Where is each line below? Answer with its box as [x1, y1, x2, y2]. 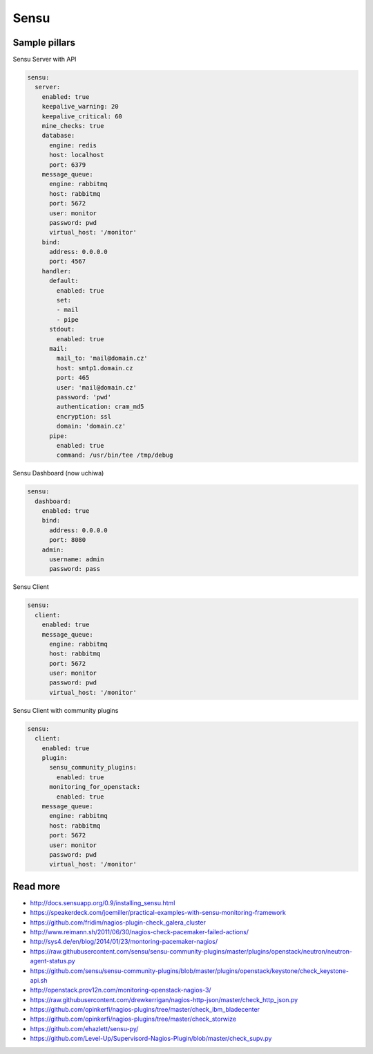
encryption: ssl [56, 412, 112, 420]
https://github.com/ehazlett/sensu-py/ [30, 1024, 139, 1033]
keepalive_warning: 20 [41, 102, 119, 111]
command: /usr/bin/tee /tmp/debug [56, 451, 173, 460]
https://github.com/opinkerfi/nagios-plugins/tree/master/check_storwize [30, 1015, 237, 1024]
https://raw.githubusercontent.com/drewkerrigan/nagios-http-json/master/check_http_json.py [30, 995, 298, 1003]
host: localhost [49, 151, 104, 159]
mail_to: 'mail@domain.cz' [56, 354, 148, 363]
